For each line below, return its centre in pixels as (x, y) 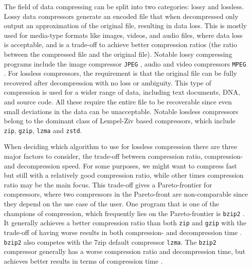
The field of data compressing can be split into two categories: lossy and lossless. (124, 6)
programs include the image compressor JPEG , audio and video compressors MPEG (125, 63)
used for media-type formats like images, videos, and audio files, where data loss (123, 35)
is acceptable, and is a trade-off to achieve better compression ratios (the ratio (121, 44)
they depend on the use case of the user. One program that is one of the (112, 203)
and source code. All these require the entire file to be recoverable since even (118, 101)
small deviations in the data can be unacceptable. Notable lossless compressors (121, 111)
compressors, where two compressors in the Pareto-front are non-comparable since (126, 194)
